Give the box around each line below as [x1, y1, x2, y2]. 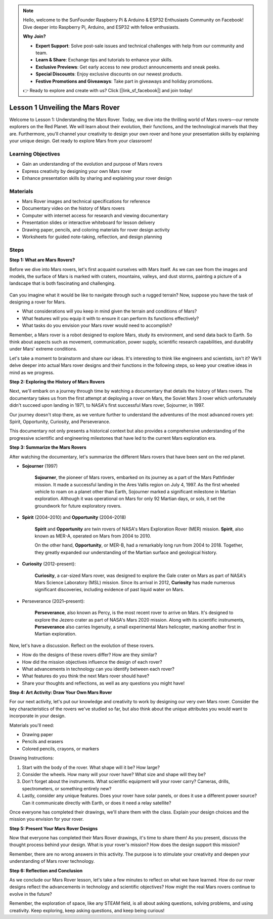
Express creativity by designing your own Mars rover [22, 168, 132, 174]
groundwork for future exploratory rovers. [34, 503, 122, 509]
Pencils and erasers [22, 739, 63, 745]
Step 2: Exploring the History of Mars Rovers [9, 379, 105, 385]
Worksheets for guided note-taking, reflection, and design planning [22, 234, 162, 240]
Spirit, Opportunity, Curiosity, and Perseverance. [9, 418, 111, 425]
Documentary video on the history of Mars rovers [22, 205, 125, 211]
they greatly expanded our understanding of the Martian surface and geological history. [34, 549, 217, 555]
